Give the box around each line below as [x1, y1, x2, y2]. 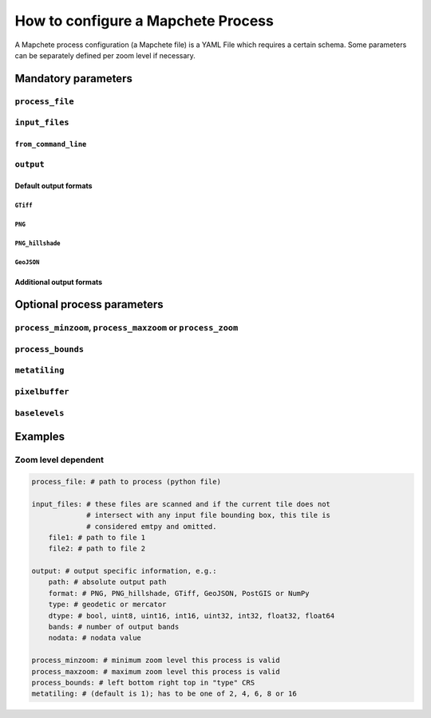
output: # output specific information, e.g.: [31, 566, 217, 576]
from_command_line [14, 140, 87, 149]
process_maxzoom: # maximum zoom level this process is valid [31, 667, 280, 676]
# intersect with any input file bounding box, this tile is [86, 511, 331, 520]
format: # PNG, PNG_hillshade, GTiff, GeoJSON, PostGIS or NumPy [48, 589, 310, 598]
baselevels [14, 408, 65, 418]
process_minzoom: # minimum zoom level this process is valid [31, 656, 280, 665]
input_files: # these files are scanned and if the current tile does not [31, 499, 331, 508]
